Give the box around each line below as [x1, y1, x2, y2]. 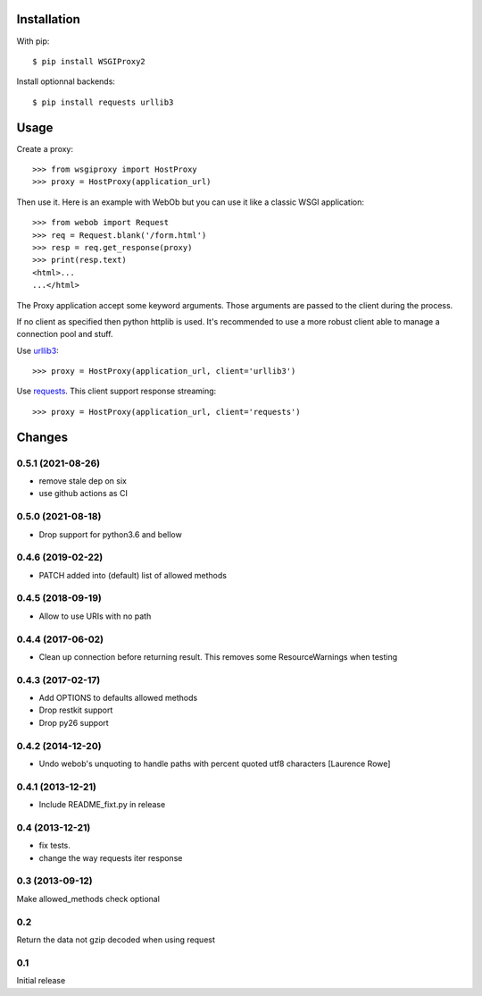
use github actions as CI [38, 488, 129, 499]
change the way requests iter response [38, 852, 183, 863]
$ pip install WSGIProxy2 [32, 56, 146, 66]
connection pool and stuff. [16, 329, 113, 340]
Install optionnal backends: [16, 76, 116, 87]
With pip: [16, 36, 50, 46]
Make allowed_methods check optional [16, 893, 161, 904]
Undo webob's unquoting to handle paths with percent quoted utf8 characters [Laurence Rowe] [38, 758, 391, 769]
